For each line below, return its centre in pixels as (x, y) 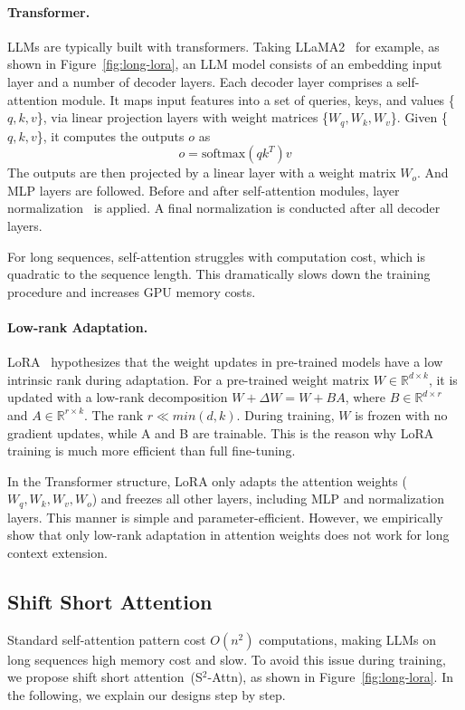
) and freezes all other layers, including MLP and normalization (268, 499)
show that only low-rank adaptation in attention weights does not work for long (228, 535)
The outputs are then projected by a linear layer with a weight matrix (202, 173)
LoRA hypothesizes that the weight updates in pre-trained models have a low (225, 362)
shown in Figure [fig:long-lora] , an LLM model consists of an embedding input (225, 64)
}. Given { (419, 117)
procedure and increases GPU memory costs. (132, 291)
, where (365, 397)
